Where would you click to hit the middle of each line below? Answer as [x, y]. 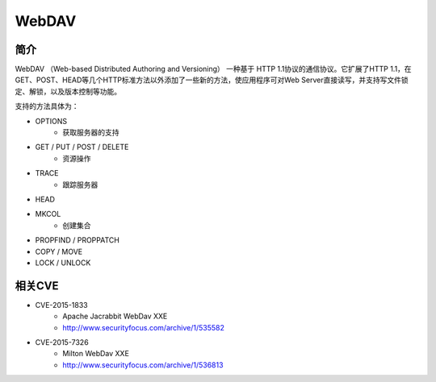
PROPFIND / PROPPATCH [78, 240]
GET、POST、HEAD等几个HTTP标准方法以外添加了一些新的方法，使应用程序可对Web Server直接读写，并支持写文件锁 [212, 80]
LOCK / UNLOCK [63, 263]
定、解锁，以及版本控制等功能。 [68, 91]
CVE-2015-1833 [61, 305]
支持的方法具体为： [47, 106]
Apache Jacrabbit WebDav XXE [115, 316]
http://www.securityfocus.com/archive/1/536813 [143, 365]
